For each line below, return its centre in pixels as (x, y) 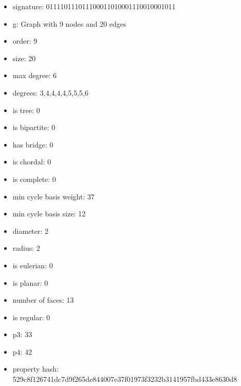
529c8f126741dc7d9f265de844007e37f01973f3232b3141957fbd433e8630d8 (125, 379)
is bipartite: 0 (34, 127)
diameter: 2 (31, 231)
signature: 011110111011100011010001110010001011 (94, 6)
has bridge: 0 (33, 144)
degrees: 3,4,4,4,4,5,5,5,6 (50, 92)
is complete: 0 (34, 179)
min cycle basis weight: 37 (53, 196)
